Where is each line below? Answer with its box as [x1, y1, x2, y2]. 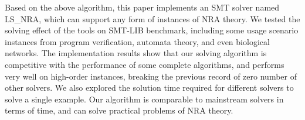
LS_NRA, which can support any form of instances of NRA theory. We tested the [5, 12, 300, 25]
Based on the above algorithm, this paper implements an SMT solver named [5, 1, 280, 13]
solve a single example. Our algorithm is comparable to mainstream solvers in [5, 92, 284, 105]
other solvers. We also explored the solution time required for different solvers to [5, 81, 294, 94]
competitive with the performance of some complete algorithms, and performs [5, 58, 284, 70]
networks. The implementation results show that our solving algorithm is [5, 47, 267, 59]
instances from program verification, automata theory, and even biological [5, 35, 270, 47]
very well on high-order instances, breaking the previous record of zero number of [5, 70, 297, 82]
